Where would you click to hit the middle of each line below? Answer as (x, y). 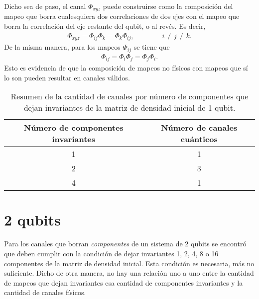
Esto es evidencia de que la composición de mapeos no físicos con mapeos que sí (126, 68)
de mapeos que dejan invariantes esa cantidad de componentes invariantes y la (124, 282)
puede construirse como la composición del (168, 6)
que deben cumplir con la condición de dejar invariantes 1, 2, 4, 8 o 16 (111, 253)
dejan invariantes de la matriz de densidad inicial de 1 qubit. (129, 108)
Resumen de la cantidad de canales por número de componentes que (129, 96)
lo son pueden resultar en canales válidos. (67, 77)
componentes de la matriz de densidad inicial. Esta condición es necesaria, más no (129, 263)
